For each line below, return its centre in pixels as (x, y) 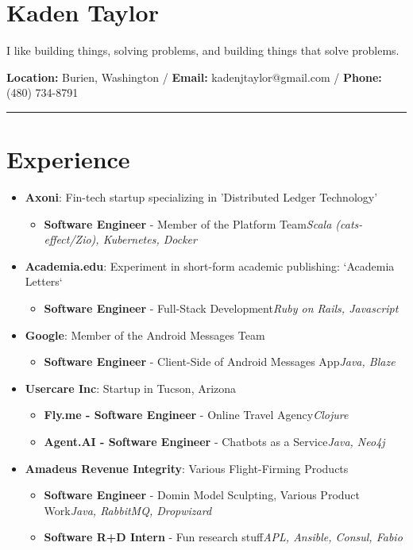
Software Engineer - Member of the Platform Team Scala (188, 223)
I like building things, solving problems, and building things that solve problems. (203, 50)
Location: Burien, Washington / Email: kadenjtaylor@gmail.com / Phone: (194, 77)
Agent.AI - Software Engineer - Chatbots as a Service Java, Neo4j (214, 441)
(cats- (349, 223)
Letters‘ (44, 281)
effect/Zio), (71, 239)
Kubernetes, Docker (150, 239)
